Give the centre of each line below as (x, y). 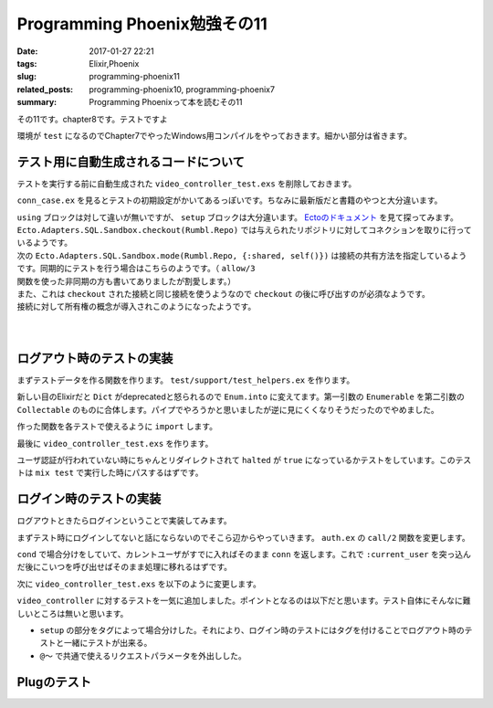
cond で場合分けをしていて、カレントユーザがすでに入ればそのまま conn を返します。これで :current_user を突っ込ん (244, 555)
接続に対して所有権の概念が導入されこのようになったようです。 (136, 307)
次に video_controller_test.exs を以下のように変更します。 (139, 584)
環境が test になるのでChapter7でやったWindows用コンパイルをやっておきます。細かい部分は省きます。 (215, 135)
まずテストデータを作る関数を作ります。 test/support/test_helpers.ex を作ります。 (186, 380)
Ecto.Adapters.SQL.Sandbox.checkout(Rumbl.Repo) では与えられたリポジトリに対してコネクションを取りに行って (244, 229)
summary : (37, 102)
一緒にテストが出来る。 (108, 643)
